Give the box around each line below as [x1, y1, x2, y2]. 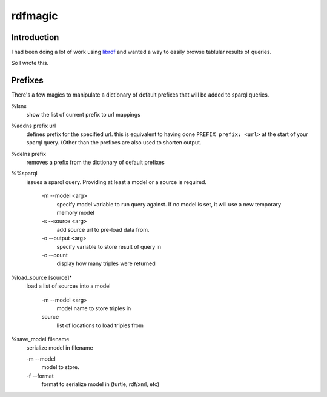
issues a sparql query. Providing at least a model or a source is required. [26, 178, 207, 185]
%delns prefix [11, 150, 47, 157]
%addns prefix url [11, 122, 56, 129]
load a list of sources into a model [26, 282, 111, 290]
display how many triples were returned [56, 260, 156, 267]
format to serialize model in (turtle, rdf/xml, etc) [41, 381, 160, 388]
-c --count [41, 252, 68, 259]
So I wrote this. [11, 59, 49, 67]
